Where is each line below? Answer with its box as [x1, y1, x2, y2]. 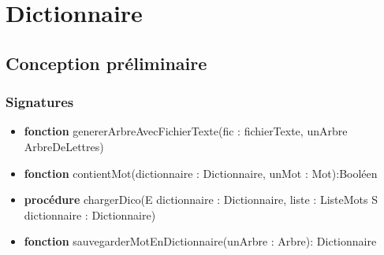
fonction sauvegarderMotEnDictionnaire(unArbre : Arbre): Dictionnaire [24, 233, 377, 249]
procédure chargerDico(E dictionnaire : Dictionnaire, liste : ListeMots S [24, 191, 378, 208]
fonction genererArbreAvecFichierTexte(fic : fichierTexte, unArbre [24, 123, 348, 139]
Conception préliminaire [6, 50, 207, 75]
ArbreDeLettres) [24, 138, 104, 154]
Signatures [6, 92, 74, 112]
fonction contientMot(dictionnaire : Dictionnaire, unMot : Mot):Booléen [24, 164, 378, 181]
